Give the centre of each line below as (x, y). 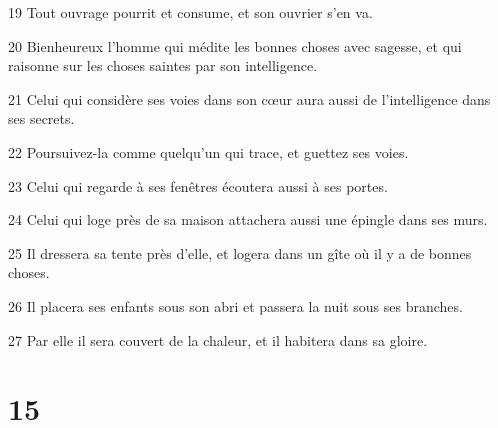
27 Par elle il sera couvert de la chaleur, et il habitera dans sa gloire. (218, 339)
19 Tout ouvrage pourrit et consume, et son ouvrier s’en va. (190, 12)
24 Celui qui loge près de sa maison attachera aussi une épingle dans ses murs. (248, 219)
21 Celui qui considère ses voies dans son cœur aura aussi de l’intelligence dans (249, 98)
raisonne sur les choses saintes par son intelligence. (163, 65)
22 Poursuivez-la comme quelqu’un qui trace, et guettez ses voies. (208, 151)
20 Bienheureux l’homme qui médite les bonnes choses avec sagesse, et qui (235, 45)
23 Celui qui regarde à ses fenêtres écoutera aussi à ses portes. (198, 185)
